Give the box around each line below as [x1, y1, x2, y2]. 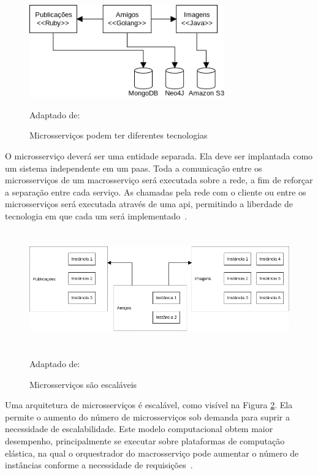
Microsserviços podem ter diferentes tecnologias [29, 129, 208, 142]
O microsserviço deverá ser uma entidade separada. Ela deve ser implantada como [5, 149, 313, 162]
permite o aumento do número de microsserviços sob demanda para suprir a [5, 410, 290, 423]
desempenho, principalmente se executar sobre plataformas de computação [5, 435, 285, 447]
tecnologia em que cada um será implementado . [5, 209, 187, 222]
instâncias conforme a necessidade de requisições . [5, 458, 193, 471]
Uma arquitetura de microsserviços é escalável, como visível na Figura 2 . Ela [5, 398, 293, 411]
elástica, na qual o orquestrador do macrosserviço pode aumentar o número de [5, 446, 299, 459]
